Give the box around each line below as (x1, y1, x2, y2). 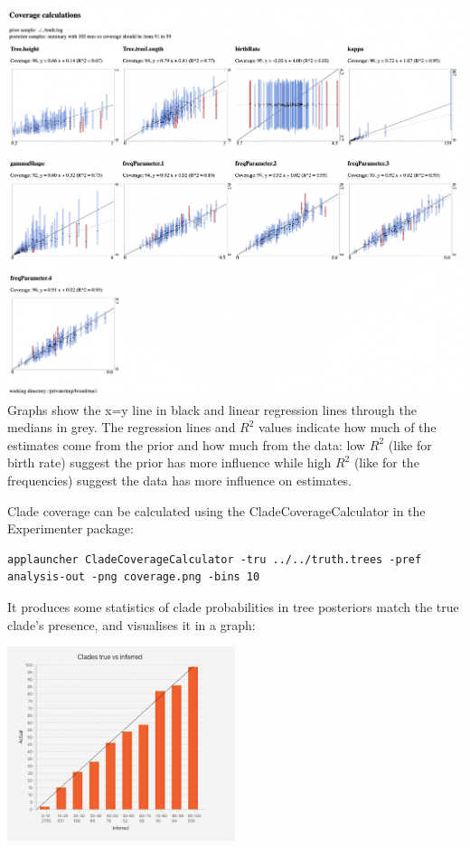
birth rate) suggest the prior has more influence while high (7, 453, 332, 472)
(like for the (353, 453, 419, 472)
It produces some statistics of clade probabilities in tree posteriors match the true (7, 598, 459, 617)
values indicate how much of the (258, 418, 437, 437)
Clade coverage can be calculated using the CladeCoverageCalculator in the (7, 501, 426, 520)
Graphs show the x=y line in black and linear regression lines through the (7, 400, 417, 419)
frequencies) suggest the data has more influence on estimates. (7, 471, 352, 490)
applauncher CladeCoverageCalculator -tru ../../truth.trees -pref (7, 552, 422, 566)
